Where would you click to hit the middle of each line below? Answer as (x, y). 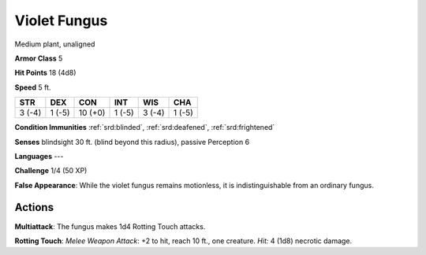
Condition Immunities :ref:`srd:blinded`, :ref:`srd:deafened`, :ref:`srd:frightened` (145, 128)
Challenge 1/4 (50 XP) (51, 171)
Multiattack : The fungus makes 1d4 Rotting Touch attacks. (110, 226)
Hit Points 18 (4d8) (45, 73)
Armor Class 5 (39, 58)
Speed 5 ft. (33, 87)
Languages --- (39, 156)
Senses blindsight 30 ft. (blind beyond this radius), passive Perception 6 (132, 142)
